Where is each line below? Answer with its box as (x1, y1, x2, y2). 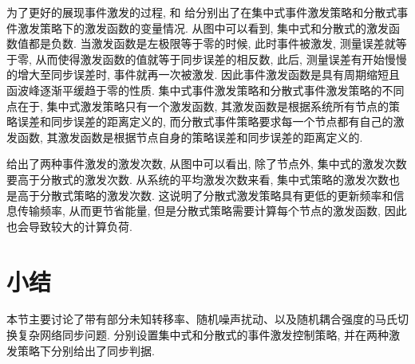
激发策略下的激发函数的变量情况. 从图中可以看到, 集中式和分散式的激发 (17, 19, 389, 36)
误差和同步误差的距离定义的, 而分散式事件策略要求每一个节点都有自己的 (17, 113, 393, 130)
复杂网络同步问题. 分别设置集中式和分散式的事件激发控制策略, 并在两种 (17, 327, 389, 343)
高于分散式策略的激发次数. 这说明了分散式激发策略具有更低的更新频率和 (17, 186, 393, 203)
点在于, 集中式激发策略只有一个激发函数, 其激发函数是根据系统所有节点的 (6, 97, 389, 114)
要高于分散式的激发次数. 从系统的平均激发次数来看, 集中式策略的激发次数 (6, 170, 389, 187)
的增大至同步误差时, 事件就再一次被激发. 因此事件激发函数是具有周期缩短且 (6, 66, 401, 83)
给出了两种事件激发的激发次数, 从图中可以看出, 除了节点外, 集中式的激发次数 (6, 155, 407, 172)
